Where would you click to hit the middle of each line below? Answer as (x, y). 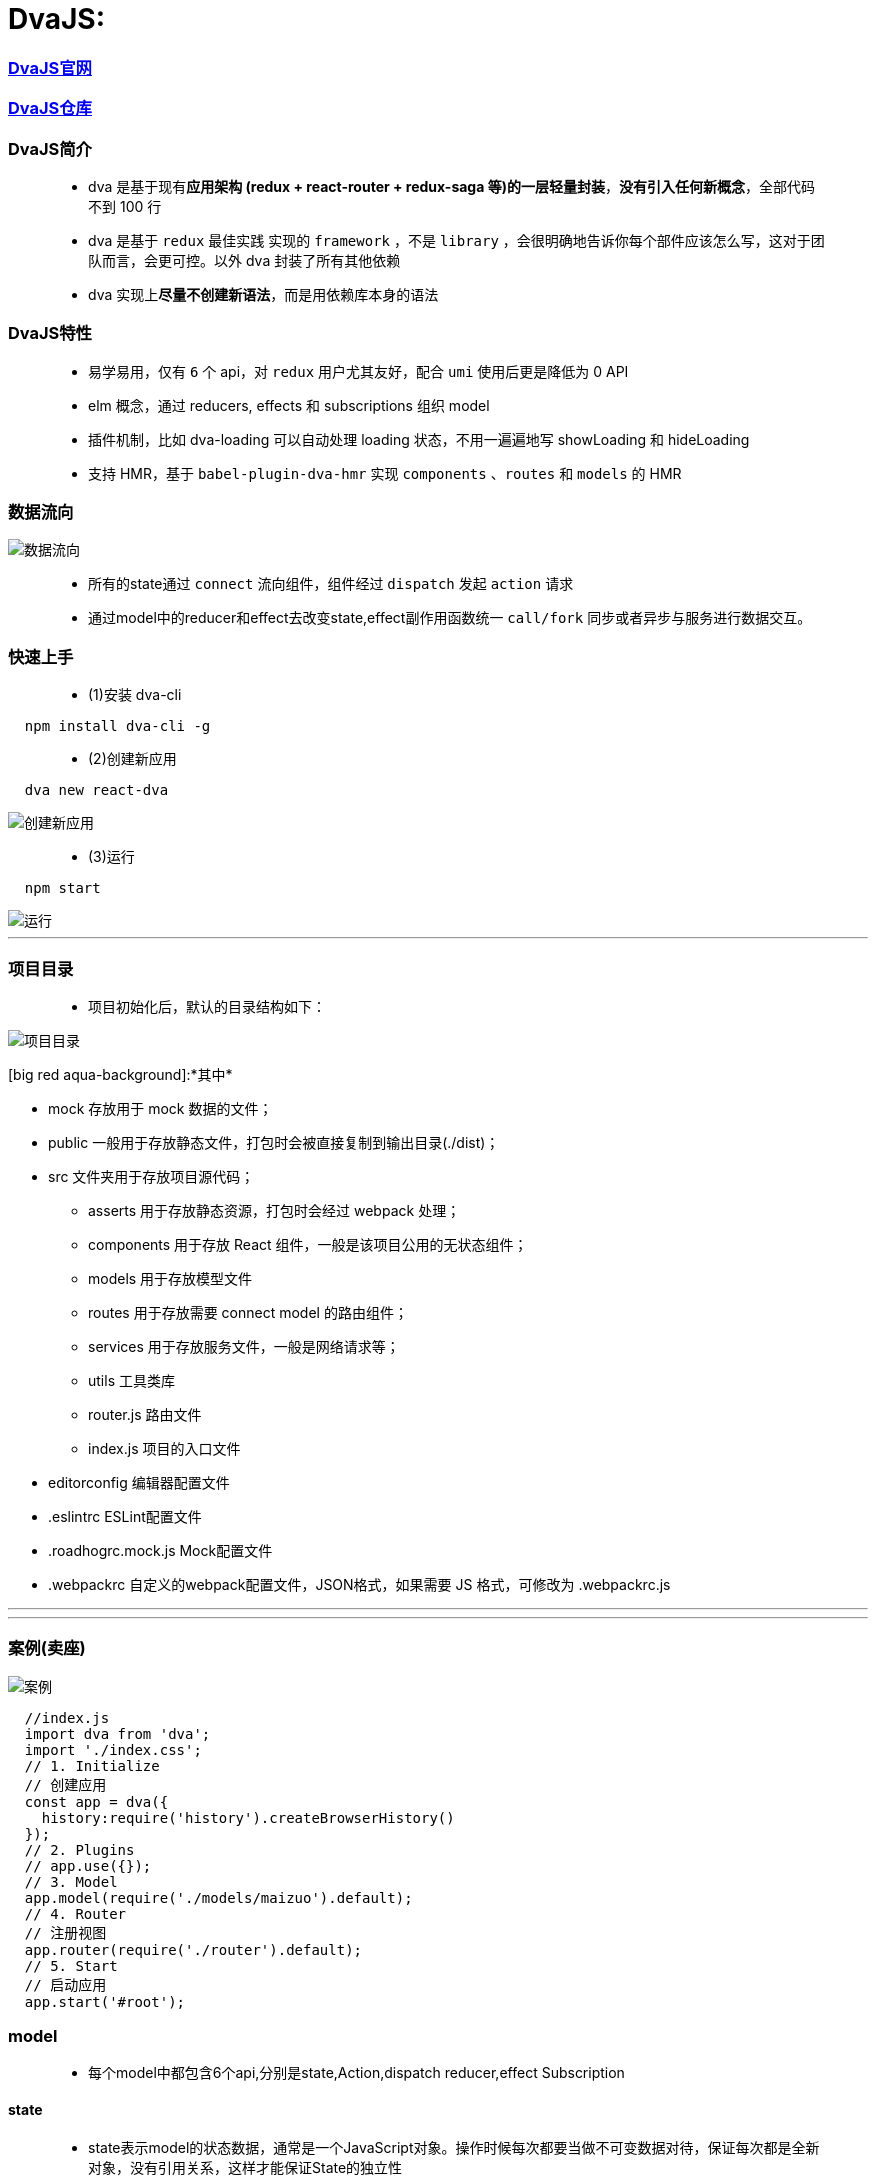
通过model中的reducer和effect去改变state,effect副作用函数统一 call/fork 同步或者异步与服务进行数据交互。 (450, 618)
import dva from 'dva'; (117, 1733)
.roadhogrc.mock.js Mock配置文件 (160, 1550)
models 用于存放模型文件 (170, 1278)
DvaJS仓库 (50, 108)
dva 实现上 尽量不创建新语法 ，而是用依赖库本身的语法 (263, 294)
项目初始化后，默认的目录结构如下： (207, 1006)
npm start (62, 888)
